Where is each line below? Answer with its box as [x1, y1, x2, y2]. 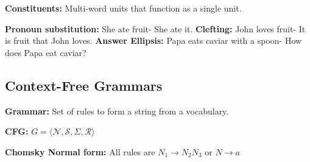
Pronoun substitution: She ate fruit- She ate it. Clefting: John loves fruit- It [5, 22, 306, 35]
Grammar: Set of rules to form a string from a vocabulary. [5, 104, 229, 117]
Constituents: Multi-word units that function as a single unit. [5, 2, 242, 14]
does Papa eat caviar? [5, 46, 86, 58]
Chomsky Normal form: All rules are [5, 145, 155, 158]
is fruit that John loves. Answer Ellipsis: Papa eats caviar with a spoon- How [5, 34, 302, 47]
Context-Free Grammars [5, 76, 163, 94]
